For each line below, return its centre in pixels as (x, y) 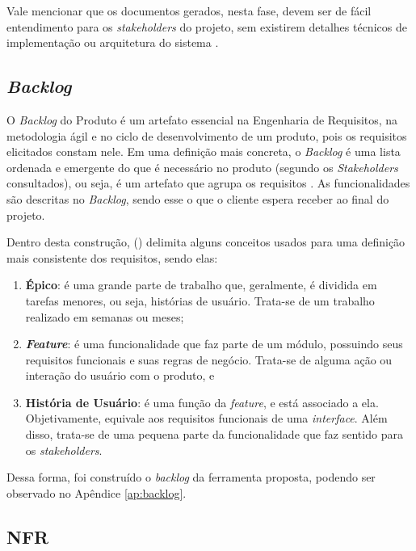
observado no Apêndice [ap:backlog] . (97, 492)
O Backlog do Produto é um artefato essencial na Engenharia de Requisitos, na (202, 119)
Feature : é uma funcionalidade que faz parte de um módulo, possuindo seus (214, 344)
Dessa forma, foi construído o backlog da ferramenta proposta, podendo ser (191, 477)
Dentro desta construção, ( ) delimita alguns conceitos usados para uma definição (206, 242)
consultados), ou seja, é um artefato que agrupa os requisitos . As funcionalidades (208, 183)
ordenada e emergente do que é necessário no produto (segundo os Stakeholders (202, 167)
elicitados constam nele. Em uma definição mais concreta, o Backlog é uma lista (204, 151)
